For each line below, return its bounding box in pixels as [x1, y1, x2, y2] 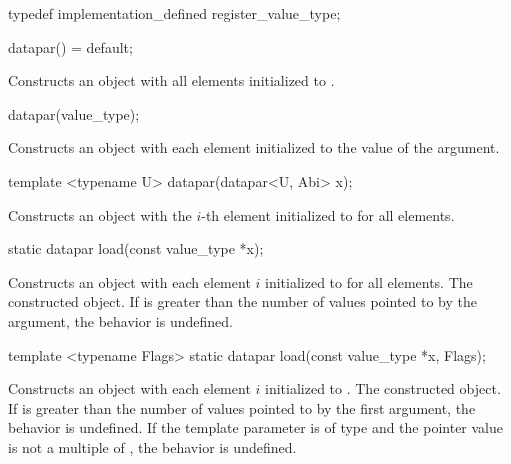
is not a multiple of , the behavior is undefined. [8, 436, 297, 457]
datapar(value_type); [8, 103, 140, 124]
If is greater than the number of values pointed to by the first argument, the [8, 397, 476, 418]
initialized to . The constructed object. [265, 378, 501, 399]
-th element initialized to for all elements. [201, 204, 455, 225]
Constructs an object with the [8, 204, 192, 225]
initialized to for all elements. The [265, 271, 473, 292]
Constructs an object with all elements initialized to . [8, 70, 335, 91]
